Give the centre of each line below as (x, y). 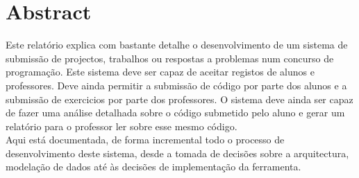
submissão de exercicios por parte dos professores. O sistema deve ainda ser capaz (179, 99)
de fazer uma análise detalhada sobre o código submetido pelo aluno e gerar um (175, 113)
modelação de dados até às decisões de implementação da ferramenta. (153, 167)
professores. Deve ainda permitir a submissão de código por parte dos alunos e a (176, 85)
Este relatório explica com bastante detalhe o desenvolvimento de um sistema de (177, 45)
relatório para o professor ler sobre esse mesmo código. (122, 126)
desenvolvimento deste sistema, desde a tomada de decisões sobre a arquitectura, (177, 153)
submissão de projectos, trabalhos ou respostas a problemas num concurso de (170, 58)
